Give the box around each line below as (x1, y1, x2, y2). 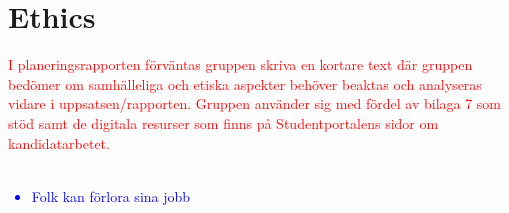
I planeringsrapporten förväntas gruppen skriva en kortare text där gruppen (8, 54, 473, 75)
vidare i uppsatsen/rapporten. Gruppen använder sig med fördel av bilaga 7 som (8, 93, 502, 114)
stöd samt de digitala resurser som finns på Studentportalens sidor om (8, 112, 439, 133)
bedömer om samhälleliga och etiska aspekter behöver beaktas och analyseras (8, 73, 482, 94)
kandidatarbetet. (8, 132, 110, 153)
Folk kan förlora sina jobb (31, 185, 191, 206)
